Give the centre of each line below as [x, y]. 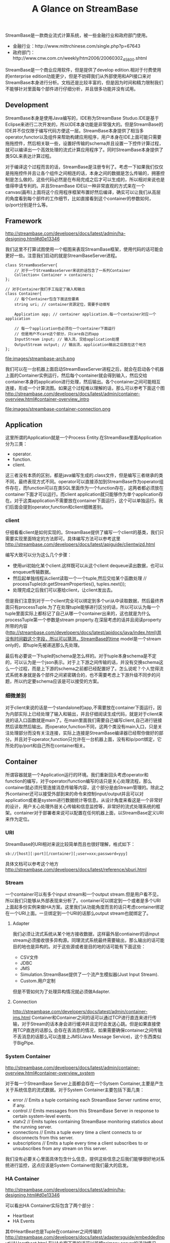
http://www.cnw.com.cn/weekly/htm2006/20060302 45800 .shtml [80, 59]
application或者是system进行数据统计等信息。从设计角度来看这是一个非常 [82, 800]
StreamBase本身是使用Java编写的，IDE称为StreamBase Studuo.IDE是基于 [82, 118]
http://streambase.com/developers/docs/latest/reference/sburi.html [76, 870]
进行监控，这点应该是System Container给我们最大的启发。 [70, 1165]
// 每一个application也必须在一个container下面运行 [65, 328]
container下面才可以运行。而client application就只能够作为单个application [82, 494]
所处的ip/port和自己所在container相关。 [47, 745]
